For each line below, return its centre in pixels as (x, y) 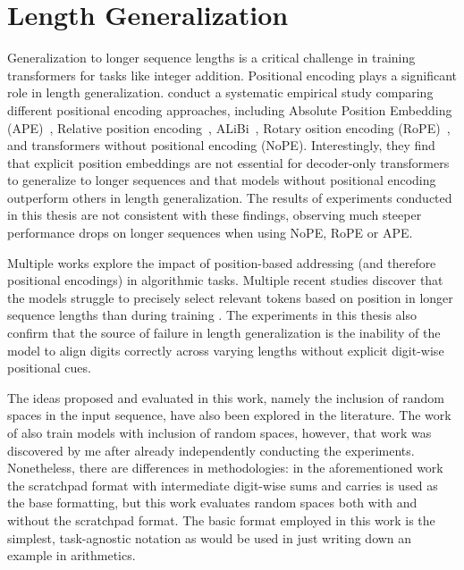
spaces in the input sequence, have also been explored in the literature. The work (229, 415)
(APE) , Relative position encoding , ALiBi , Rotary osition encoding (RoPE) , (229, 127)
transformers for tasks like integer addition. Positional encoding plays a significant (232, 75)
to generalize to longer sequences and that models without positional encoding (222, 180)
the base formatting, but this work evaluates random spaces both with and (212, 503)
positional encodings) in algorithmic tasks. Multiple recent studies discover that (225, 280)
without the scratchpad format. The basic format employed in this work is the (221, 520)
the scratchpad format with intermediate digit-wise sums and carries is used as (223, 485)
